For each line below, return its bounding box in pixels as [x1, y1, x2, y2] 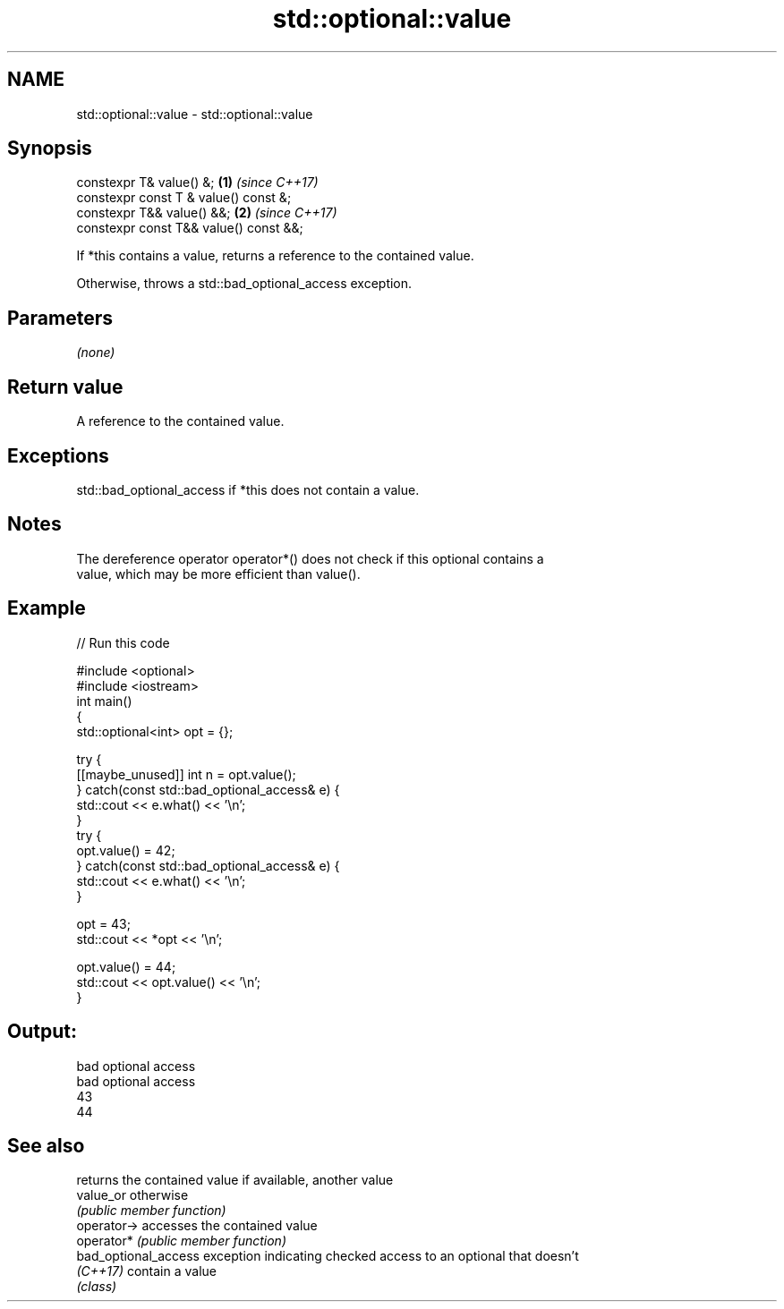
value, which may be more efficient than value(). [76, 565, 361, 582]
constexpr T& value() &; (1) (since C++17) [76, 174, 319, 191]
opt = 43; [76, 915, 131, 931]
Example [7, 597, 86, 620]
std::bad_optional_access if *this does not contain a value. [76, 481, 420, 497]
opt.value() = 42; [76, 842, 175, 858]
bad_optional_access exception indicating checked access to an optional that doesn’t [76, 1248, 579, 1264]
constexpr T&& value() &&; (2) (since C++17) [76, 205, 337, 221]
